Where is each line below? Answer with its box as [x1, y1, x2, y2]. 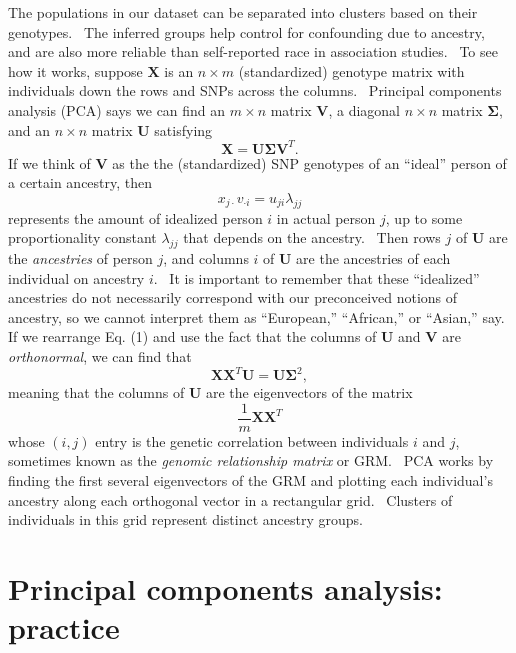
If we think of [8, 152, 91, 173]
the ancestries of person [8, 248, 153, 269]
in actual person [276, 207, 376, 228]
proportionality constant [8, 227, 157, 248]
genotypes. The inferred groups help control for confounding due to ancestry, [8, 21, 485, 42]
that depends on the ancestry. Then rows [183, 227, 441, 248]
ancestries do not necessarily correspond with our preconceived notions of [8, 287, 458, 308]
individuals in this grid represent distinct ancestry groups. [8, 509, 363, 530]
